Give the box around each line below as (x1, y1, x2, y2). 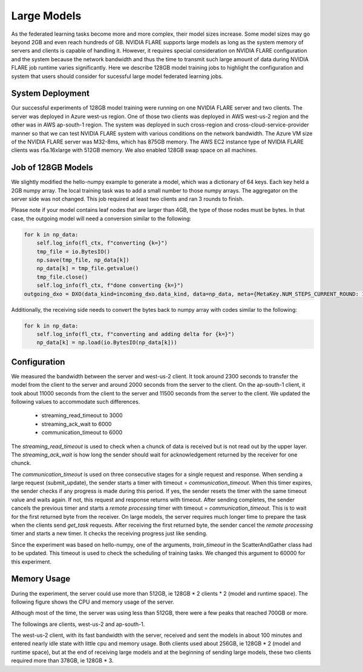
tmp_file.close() (36, 273, 88, 280)
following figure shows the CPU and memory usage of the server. (11, 598, 175, 605)
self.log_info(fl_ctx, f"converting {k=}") (36, 240, 168, 246)
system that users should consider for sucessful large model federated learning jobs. (11, 73, 223, 80)
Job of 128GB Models (11, 162, 93, 173)
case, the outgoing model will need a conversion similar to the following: (11, 215, 192, 222)
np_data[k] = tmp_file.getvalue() (36, 265, 139, 272)
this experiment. (11, 558, 51, 565)
